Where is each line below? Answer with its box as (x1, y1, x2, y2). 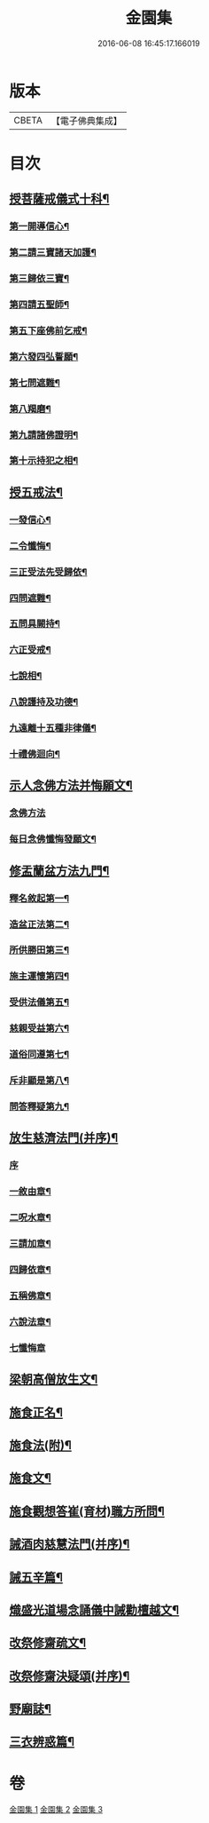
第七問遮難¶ (9, 376, 60, 389)
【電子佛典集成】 (50, 115, 122, 127)
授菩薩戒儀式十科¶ (9, 192, 110, 207)
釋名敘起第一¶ (9, 892, 69, 904)
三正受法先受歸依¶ (9, 566, 88, 578)
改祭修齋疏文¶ (9, 1636, 87, 1651)
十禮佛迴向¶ (9, 748, 60, 760)
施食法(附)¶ (9, 1438, 73, 1453)
